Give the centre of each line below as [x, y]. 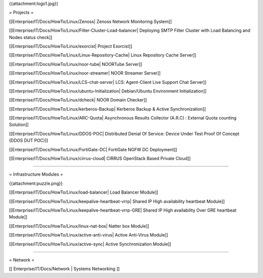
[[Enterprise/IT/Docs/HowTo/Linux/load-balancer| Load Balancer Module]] [84, 192]
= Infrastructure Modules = [36, 174]
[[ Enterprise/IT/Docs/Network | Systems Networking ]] [64, 269]
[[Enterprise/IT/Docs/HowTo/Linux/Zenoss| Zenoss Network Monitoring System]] [91, 21]
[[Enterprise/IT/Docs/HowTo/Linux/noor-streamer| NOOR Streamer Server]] [85, 73]
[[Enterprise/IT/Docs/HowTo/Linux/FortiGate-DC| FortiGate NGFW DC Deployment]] [93, 149]
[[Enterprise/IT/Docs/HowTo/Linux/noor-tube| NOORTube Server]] [75, 64]
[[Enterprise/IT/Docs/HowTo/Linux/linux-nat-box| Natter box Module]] [79, 226]
